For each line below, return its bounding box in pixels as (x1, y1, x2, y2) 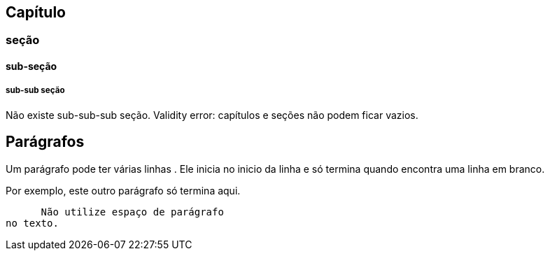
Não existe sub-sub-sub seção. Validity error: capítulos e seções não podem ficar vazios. (6, 108, 418, 121)
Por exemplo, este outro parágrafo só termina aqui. (6, 184, 241, 197)
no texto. (6, 217, 59, 229)
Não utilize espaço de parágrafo (41, 206, 224, 218)
